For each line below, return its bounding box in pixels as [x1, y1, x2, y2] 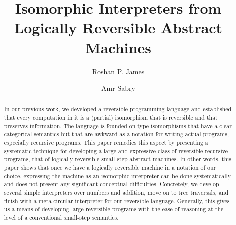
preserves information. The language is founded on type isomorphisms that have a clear [4, 121, 232, 130]
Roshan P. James [92, 66, 145, 76]
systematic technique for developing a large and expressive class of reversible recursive [4, 146, 228, 155]
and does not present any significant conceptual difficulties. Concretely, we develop [4, 180, 219, 188]
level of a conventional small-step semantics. [4, 213, 119, 222]
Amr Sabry [101, 83, 135, 93]
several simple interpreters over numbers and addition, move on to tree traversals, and [4, 188, 229, 197]
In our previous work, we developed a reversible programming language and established [4, 105, 232, 113]
